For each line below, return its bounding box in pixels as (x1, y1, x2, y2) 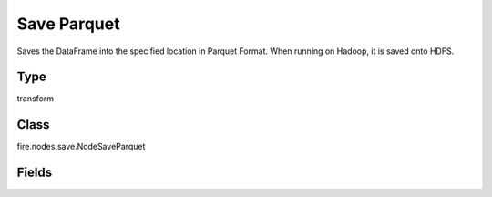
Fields (16, 165, 53, 181)
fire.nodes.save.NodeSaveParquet (16, 141, 146, 152)
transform (16, 93, 55, 104)
